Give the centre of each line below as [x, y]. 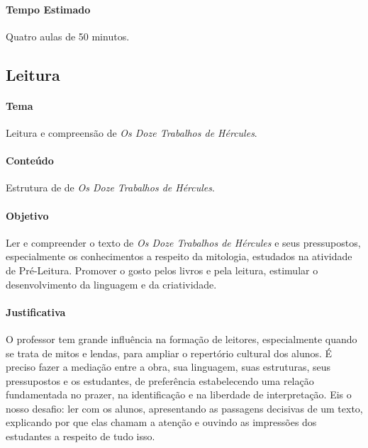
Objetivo [27, 215]
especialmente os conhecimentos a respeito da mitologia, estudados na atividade [179, 256]
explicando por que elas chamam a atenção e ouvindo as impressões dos [161, 422]
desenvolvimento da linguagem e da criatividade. [111, 284]
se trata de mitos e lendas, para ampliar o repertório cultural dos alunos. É [169, 353]
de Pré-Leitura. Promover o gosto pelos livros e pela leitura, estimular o [162, 270]
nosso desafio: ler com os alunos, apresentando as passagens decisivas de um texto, [184, 408]
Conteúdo [30, 161]
